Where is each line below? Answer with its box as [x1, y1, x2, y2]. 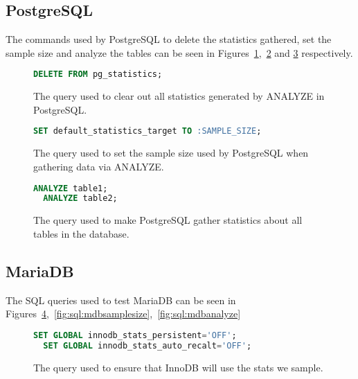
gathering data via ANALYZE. [33, 159, 164, 173]
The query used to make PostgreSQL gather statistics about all [33, 213, 303, 227]
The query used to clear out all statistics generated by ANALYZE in [33, 89, 325, 103]
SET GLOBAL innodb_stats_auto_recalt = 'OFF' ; [43, 340, 252, 351]
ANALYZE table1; [33, 183, 108, 193]
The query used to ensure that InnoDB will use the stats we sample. [33, 360, 323, 374]
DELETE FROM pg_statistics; [33, 69, 163, 80]
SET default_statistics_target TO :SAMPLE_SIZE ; [33, 126, 262, 136]
